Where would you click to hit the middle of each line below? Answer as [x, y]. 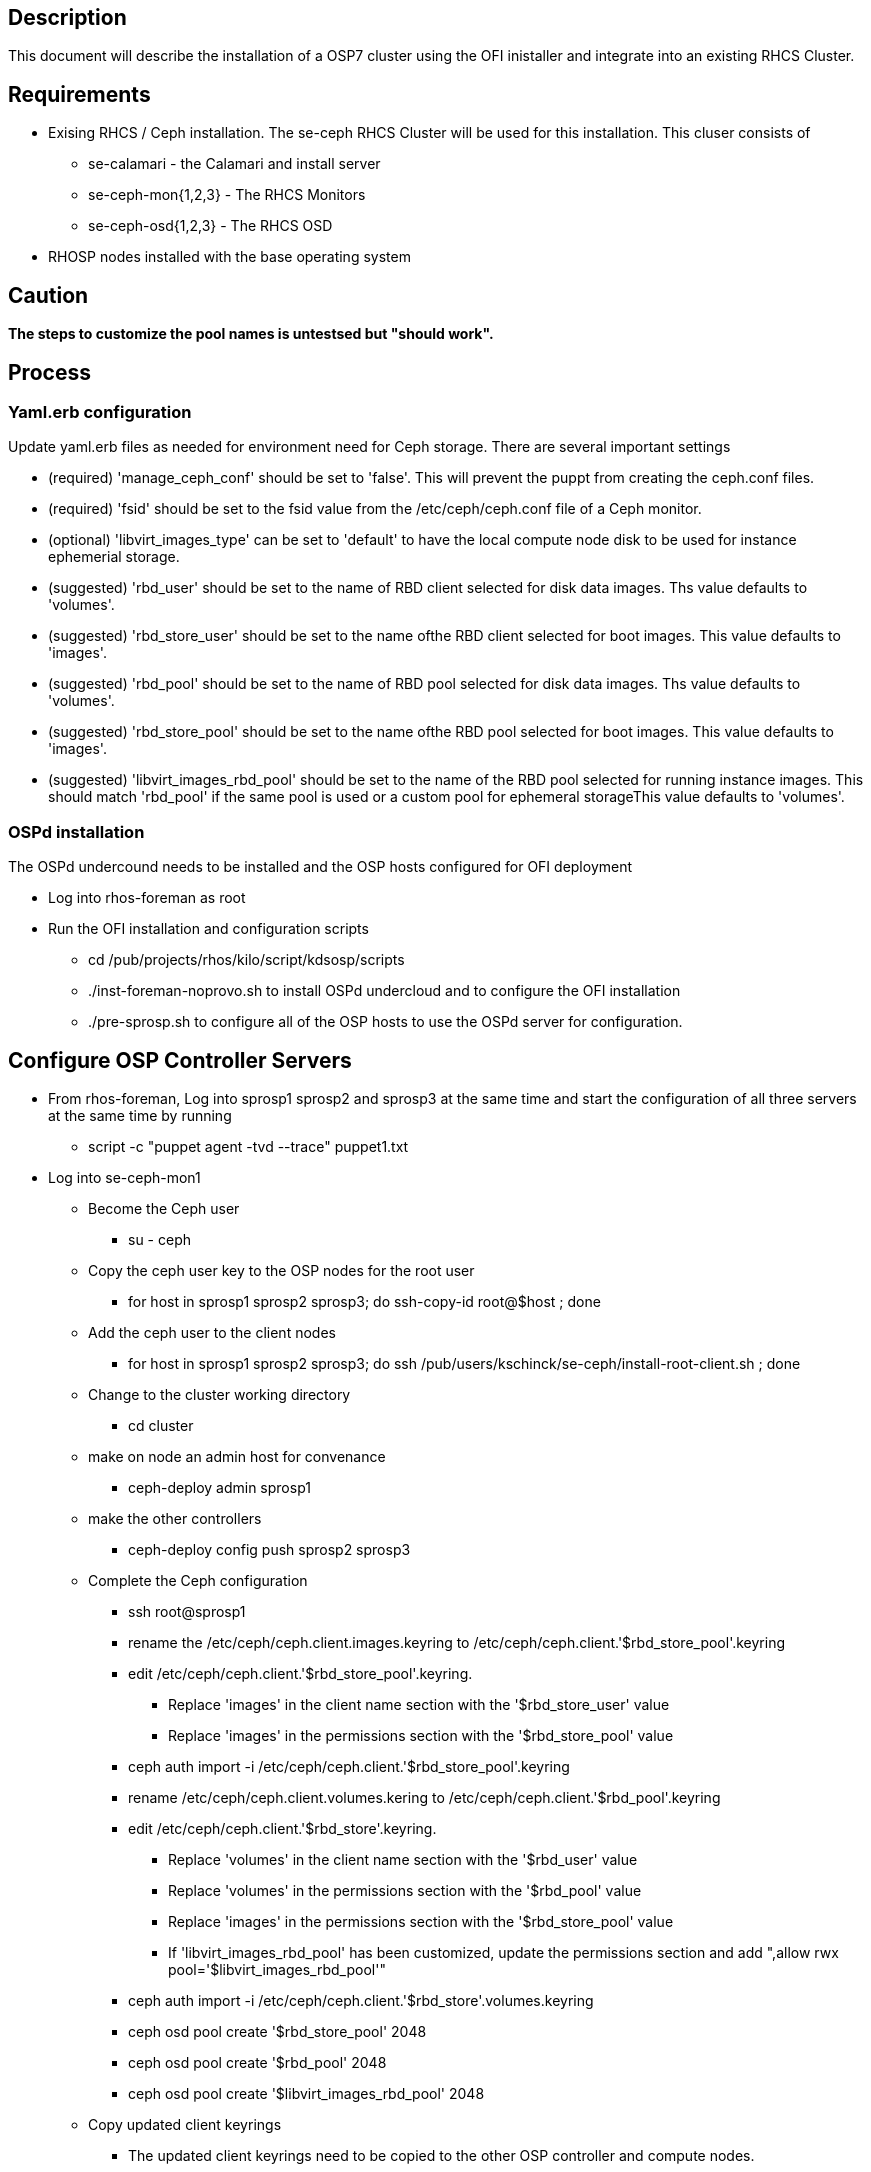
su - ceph [159, 1239]
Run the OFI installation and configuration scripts [208, 929]
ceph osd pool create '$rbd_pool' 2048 [257, 2062]
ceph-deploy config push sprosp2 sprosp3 [269, 1549]
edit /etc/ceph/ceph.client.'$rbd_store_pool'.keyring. [300, 1673]
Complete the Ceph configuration [198, 1580]
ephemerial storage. [114, 557]
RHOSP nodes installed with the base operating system [229, 257]
